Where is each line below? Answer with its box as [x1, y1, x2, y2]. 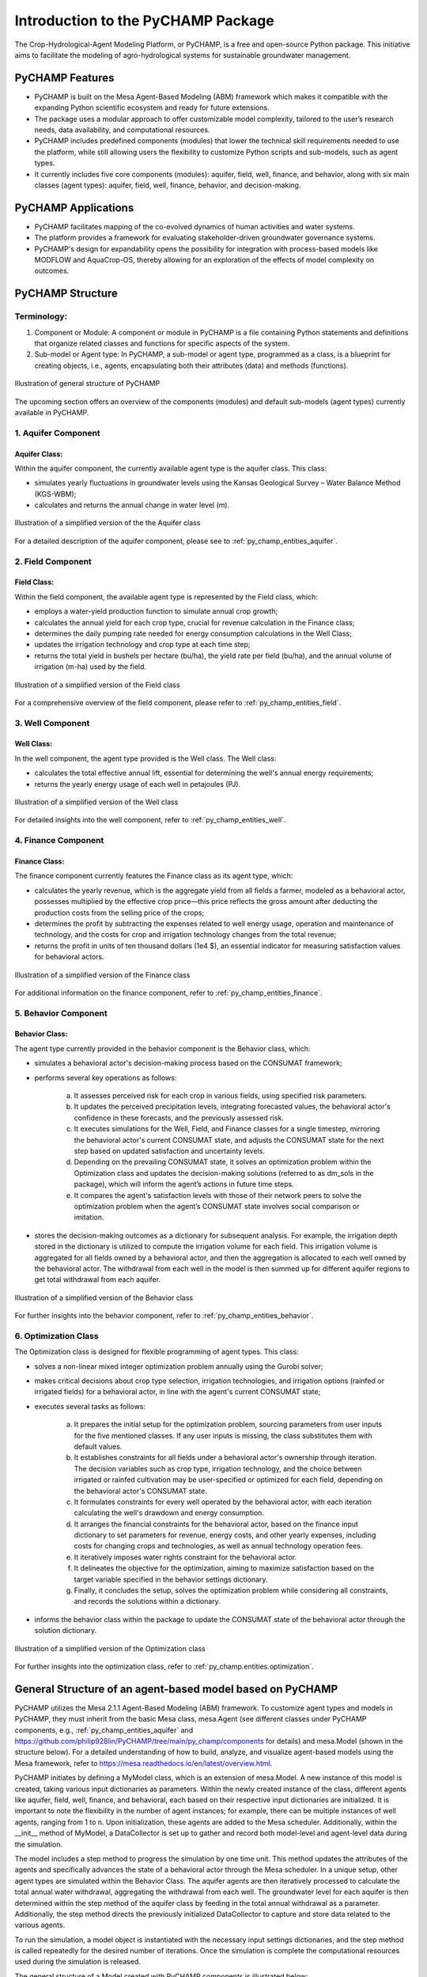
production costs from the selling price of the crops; [34, 908, 205, 917]
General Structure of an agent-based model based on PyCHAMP [14, 1682, 338, 1695]
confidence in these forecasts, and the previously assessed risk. [74, 1113, 284, 1122]
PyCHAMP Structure [14, 287, 119, 301]
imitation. [74, 1212, 104, 1222]
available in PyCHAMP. [14, 407, 89, 417]
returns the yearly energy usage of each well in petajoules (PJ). [34, 779, 241, 788]
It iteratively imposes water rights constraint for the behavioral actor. [74, 1552, 297, 1562]
